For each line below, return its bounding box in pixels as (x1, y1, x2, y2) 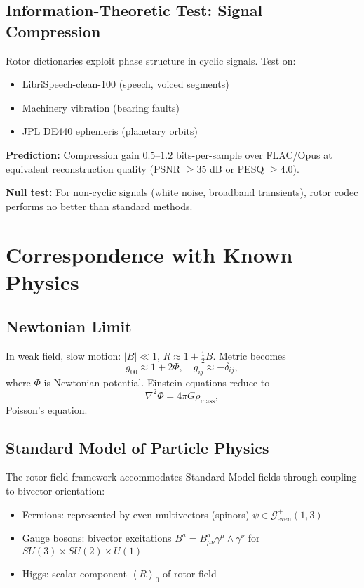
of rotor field (162, 566, 217, 580)
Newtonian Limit (6, 315, 132, 337)
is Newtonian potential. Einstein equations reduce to (43, 374, 270, 389)
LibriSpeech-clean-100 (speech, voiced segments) (22, 77, 229, 91)
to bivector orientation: (6, 483, 105, 498)
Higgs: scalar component (22, 566, 127, 580)
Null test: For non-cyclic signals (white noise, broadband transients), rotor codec (6, 185, 358, 200)
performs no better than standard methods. (6, 198, 193, 213)
